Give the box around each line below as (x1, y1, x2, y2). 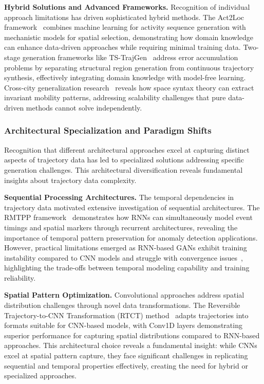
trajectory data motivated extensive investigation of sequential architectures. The (4, 202, 260, 212)
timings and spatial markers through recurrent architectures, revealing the (4, 222, 238, 232)
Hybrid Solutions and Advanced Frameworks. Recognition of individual (4, 2, 250, 12)
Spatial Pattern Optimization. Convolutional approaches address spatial (4, 289, 244, 300)
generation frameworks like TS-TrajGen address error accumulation (22, 51, 238, 62)
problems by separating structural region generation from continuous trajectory (4, 62, 254, 72)
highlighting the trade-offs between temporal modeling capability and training (4, 262, 250, 273)
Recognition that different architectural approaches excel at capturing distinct (4, 144, 250, 155)
